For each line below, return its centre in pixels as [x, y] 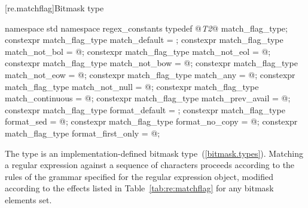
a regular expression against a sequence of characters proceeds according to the [150, 165]
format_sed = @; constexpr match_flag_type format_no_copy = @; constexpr [151, 121]
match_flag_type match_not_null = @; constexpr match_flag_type [132, 86]
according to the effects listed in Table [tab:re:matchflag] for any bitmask [139, 188]
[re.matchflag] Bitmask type [54, 8]
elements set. [28, 199]
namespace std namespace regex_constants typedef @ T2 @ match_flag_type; [146, 28]
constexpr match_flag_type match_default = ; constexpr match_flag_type [144, 40]
